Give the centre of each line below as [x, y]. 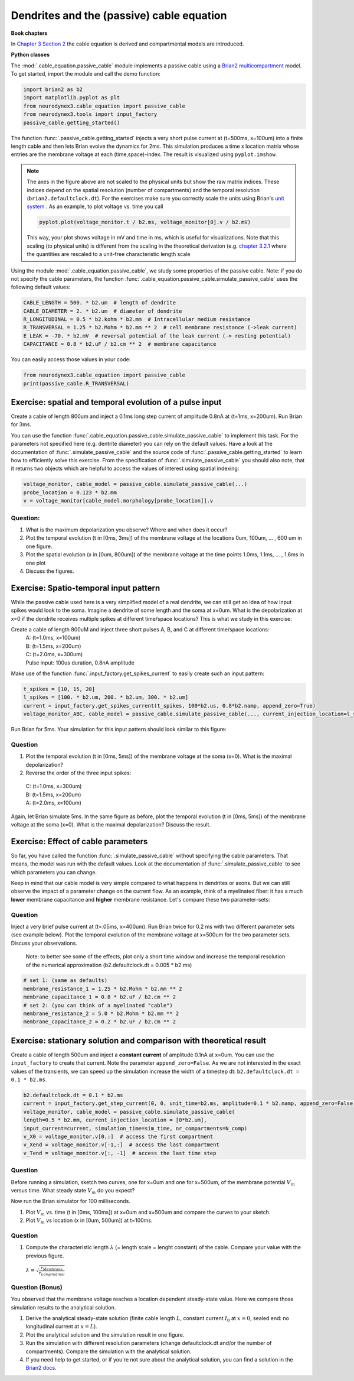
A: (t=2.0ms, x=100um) [54, 803]
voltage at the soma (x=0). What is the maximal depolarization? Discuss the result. [111, 824]
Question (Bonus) [37, 1287]
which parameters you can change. [54, 872]
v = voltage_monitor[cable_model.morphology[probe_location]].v [118, 501]
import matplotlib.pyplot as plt [72, 98]
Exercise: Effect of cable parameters [79, 842]
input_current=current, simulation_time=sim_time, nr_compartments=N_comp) [135, 1128]
